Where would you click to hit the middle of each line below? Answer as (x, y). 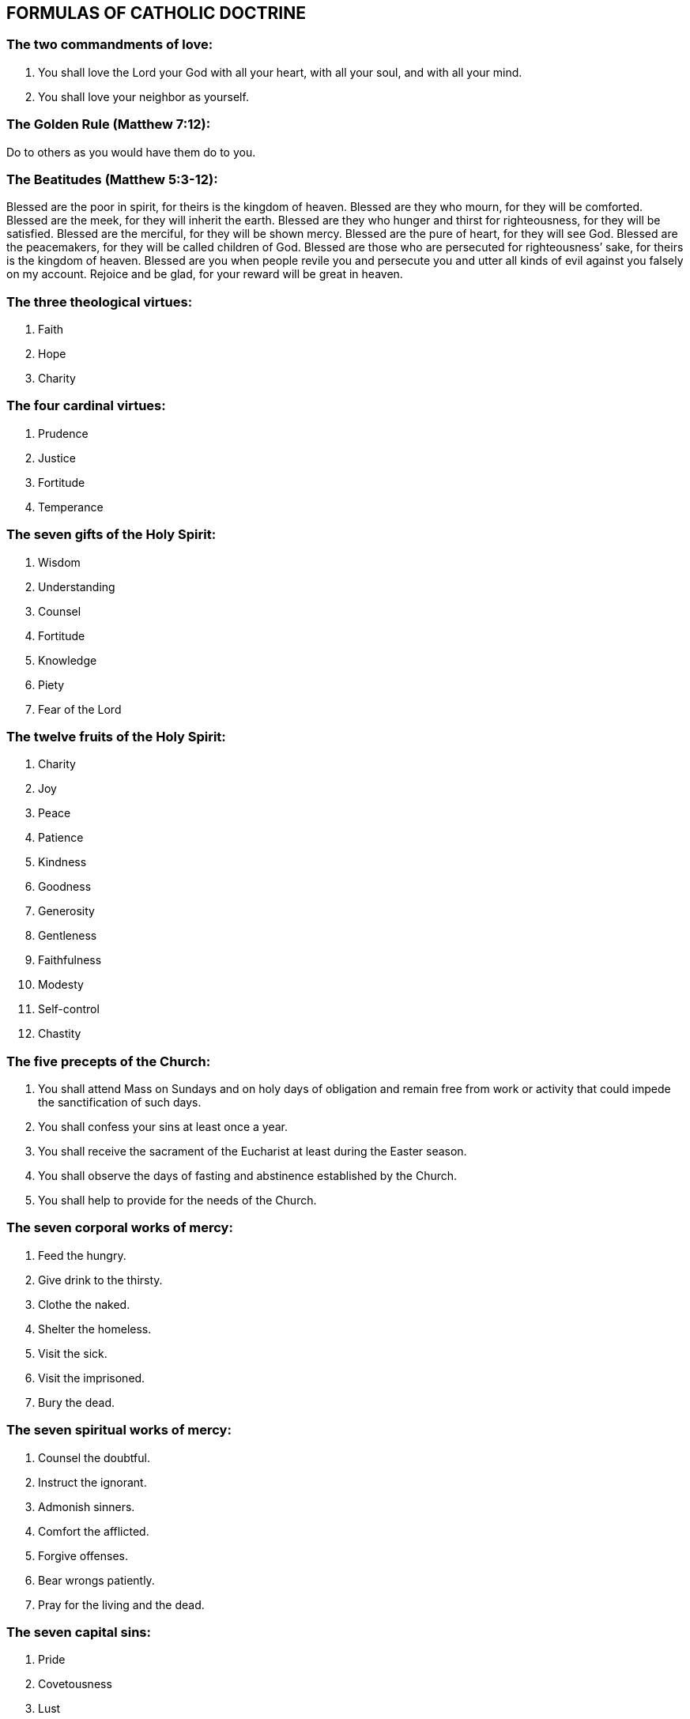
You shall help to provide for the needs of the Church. (177, 1201)
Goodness (65, 887)
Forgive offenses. (83, 1555)
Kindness (62, 862)
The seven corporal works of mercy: (120, 1228)
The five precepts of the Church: (109, 1061)
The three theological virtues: (100, 302)
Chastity (60, 1034)
